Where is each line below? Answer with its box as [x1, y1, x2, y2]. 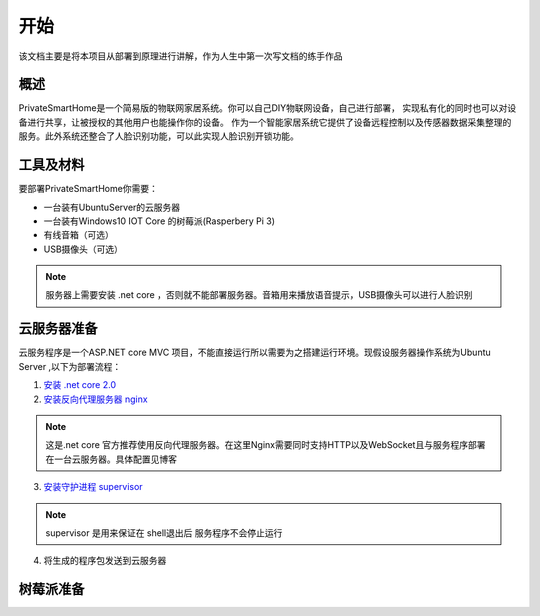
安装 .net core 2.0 [43, 379, 117, 391]
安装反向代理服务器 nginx [43, 393, 149, 405]
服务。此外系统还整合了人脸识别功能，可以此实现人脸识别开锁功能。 [18, 130, 299, 142]
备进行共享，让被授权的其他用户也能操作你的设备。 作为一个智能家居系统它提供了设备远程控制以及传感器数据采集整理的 [18, 116, 512, 128]
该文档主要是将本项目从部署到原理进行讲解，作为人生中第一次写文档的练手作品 [18, 50, 343, 62]
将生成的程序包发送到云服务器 [43, 555, 167, 567]
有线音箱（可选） [43, 229, 114, 241]
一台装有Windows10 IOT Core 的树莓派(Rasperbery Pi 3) [43, 215, 275, 227]
